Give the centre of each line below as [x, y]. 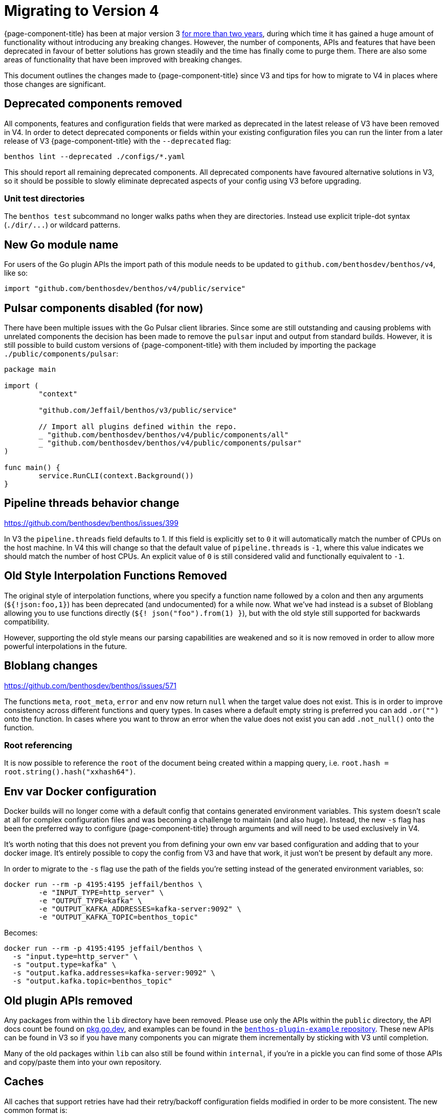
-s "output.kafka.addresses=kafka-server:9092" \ [114, 973]
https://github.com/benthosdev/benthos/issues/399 [91, 523]
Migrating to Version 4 [82, 11]
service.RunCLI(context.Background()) [116, 476]
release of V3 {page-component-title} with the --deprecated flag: [118, 141]
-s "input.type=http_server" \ [75, 957]
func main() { [32, 468]
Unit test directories [44, 198]
